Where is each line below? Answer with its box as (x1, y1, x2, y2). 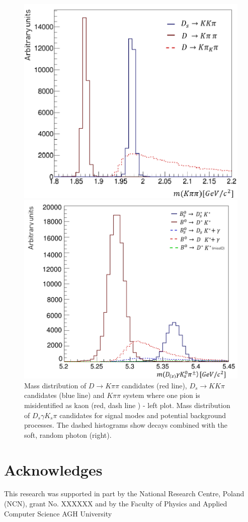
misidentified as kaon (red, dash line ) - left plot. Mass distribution (24, 399, 230, 410)
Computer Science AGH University (4, 508, 112, 518)
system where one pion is (123, 390, 200, 400)
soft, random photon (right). (24, 429, 112, 440)
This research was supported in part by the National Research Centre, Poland (4, 488, 244, 499)
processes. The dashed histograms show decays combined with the (24, 420, 227, 430)
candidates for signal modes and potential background (59, 410, 226, 420)
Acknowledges (4, 459, 103, 480)
